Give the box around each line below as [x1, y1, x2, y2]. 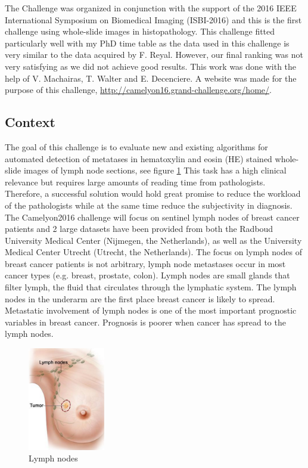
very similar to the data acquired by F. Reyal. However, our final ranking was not [5, 48, 303, 61]
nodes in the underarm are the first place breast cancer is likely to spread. [5, 292, 275, 305]
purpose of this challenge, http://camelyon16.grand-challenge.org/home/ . [5, 83, 272, 96]
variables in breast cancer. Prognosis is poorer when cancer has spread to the [5, 315, 286, 328]
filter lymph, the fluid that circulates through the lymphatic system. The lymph [5, 281, 297, 293]
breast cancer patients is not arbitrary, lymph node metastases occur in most [5, 257, 286, 269]
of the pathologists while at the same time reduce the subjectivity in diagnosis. [5, 199, 293, 211]
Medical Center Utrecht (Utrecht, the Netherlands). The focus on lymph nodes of [5, 246, 302, 258]
